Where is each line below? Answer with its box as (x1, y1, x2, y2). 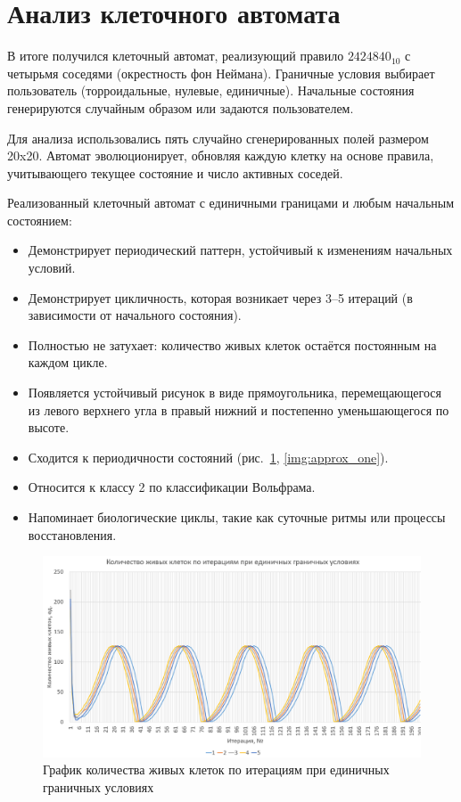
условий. (28, 258, 76, 277)
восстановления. (28, 525, 117, 544)
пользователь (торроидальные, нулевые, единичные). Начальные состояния (7, 81, 415, 100)
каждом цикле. (28, 353, 108, 372)
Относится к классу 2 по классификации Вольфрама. (28, 478, 316, 496)
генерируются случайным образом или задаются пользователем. (7, 98, 354, 117)
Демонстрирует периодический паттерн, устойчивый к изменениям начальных (28, 241, 453, 259)
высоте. (28, 418, 70, 437)
